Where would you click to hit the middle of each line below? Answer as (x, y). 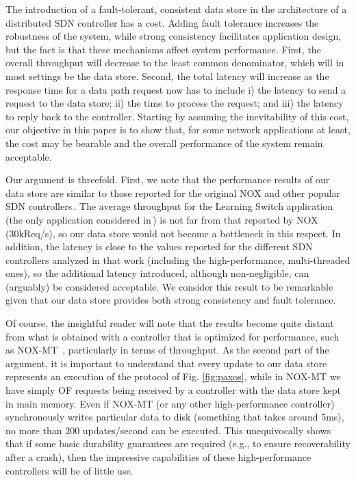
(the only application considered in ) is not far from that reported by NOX (162, 219)
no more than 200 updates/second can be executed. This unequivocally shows (168, 430)
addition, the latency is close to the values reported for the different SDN (159, 246)
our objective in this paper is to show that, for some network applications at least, (178, 130)
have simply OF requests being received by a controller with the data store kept (173, 390)
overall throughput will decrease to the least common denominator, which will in (175, 63)
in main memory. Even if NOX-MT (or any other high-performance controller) (170, 403)
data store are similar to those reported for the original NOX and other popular (173, 192)
